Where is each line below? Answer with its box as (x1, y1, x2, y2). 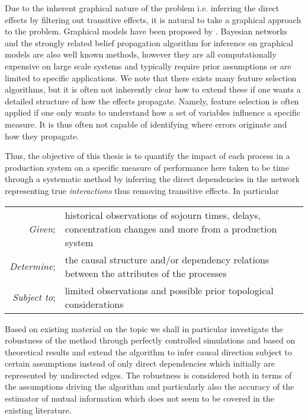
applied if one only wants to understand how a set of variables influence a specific (5, 106, 301, 119)
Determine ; (9, 259, 56, 273)
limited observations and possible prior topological (65, 283, 274, 297)
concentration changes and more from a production (65, 221, 277, 236)
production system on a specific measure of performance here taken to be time (5, 161, 289, 173)
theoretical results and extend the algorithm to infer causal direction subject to (5, 345, 293, 358)
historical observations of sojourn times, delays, (65, 208, 261, 222)
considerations (65, 297, 124, 311)
